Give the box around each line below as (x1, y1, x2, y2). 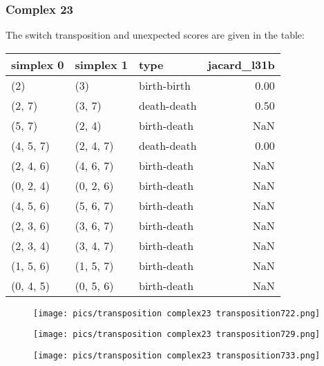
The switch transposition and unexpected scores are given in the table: (6, 28, 305, 42)
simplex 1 (75, 56, 128, 73)
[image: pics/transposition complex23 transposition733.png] (33, 351, 321, 361)
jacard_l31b (207, 56, 275, 73)
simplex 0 (11, 56, 64, 73)
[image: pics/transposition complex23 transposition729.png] (33, 329, 321, 340)
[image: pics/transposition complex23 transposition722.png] (33, 308, 321, 318)
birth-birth (139, 77, 191, 93)
